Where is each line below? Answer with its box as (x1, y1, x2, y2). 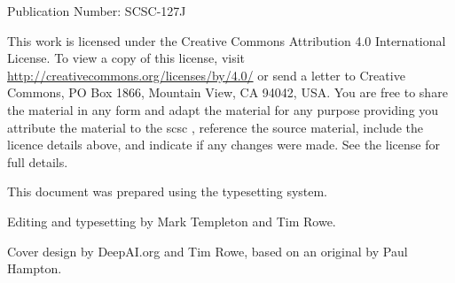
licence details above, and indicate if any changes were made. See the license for (7, 135, 440, 154)
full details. (7, 152, 68, 171)
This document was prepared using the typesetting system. (7, 182, 328, 201)
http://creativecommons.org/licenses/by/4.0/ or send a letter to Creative (7, 65, 405, 84)
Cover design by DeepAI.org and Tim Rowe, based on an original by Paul (7, 241, 408, 260)
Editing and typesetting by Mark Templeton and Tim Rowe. (7, 211, 336, 230)
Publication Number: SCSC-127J (7, 2, 186, 19)
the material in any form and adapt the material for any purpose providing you (7, 100, 439, 119)
